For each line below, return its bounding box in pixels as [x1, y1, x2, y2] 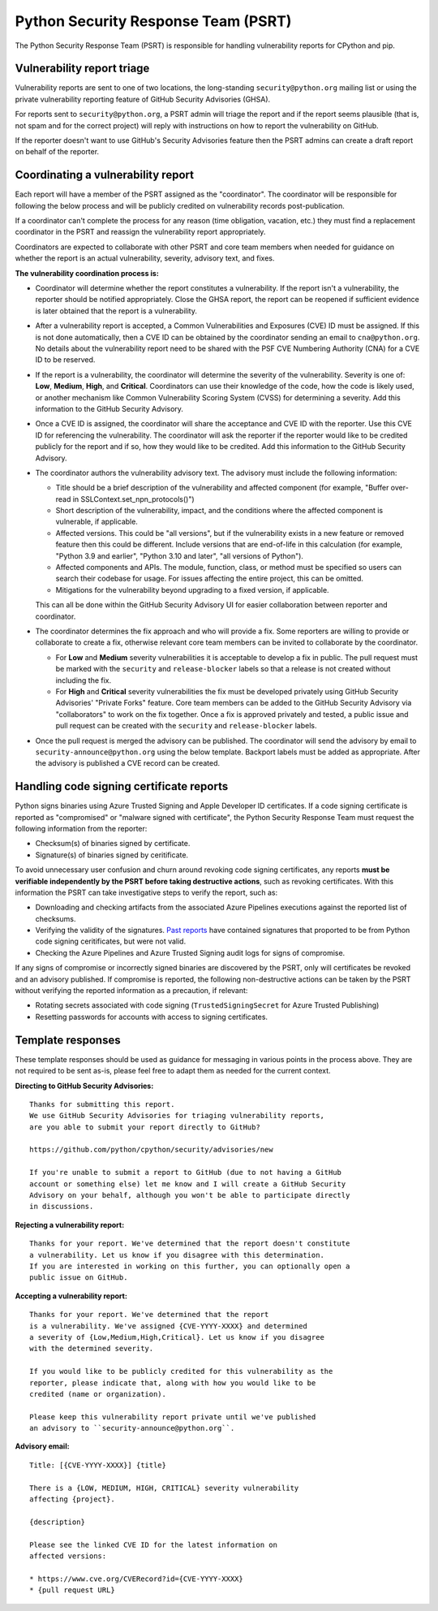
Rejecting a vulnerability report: [15, 1220, 125, 1229]
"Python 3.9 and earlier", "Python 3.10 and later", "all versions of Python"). [55, 551, 304, 560]
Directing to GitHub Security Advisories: [15, 1081, 154, 1091]
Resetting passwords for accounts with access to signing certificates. [35, 1012, 268, 1021]
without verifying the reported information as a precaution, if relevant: [15, 986, 248, 996]
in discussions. [29, 1202, 94, 1211]
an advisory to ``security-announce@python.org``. [29, 1423, 235, 1433]
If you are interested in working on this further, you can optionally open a [29, 1261, 350, 1271]
